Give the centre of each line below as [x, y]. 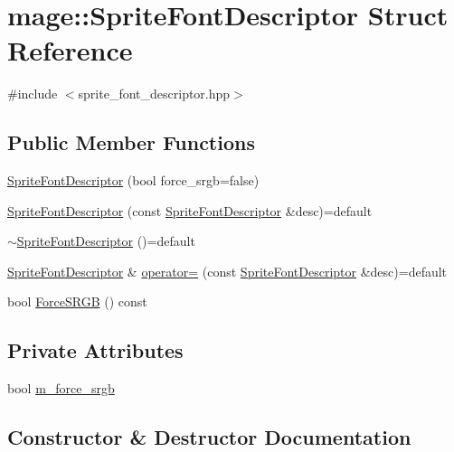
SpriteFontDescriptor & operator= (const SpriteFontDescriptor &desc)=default [227, 271]
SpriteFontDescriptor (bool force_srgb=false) [133, 180]
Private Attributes [95, 350]
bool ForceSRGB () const [77, 301]
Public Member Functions [131, 142]
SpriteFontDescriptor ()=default [106, 241]
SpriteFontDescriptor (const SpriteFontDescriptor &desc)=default [190, 210]
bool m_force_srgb [61, 388]
